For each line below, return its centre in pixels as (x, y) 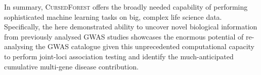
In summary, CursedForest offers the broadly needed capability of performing (126, 7)
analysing (19, 46)
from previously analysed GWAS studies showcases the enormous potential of (124, 36)
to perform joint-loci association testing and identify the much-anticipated (119, 56)
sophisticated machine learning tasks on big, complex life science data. (113, 16)
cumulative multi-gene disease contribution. (71, 66)
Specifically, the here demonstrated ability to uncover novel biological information (131, 27)
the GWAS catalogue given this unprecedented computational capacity (145, 46)
